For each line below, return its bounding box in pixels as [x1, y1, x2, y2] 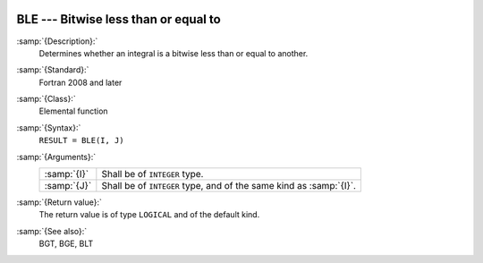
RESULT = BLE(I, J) [38, 135, 124, 146]
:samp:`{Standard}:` [16, 64, 89, 75]
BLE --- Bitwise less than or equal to [16, 12, 221, 27]
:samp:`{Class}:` [16, 94, 76, 105]
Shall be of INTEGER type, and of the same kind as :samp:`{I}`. [101, 180, 357, 192]
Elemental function [38, 106, 108, 116]
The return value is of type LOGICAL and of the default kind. [38, 209, 260, 220]
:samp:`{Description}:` [16, 36, 98, 47]
